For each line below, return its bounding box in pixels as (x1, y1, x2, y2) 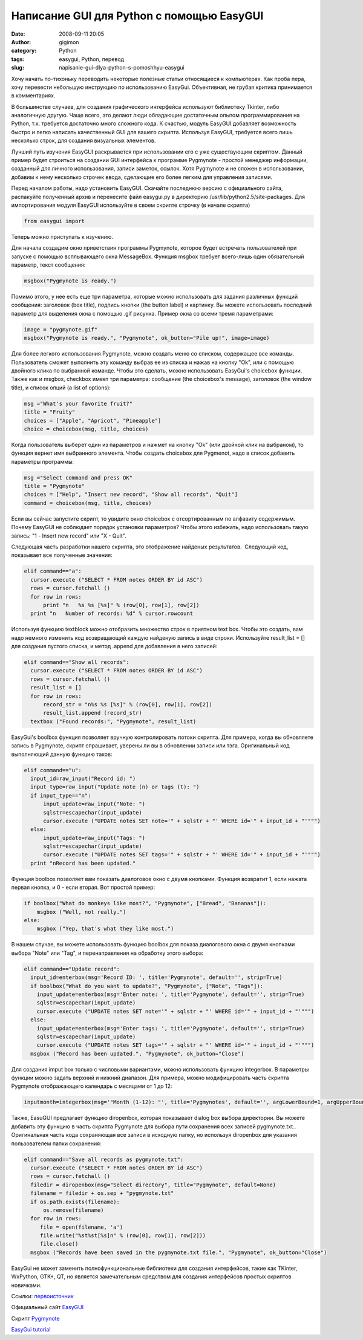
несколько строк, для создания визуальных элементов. (11, 137, 156, 145)
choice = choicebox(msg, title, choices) (24, 425, 149, 432)
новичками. (11, 1281, 42, 1289)
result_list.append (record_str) (43, 709, 142, 717)
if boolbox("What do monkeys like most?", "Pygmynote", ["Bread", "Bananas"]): (24, 900, 267, 907)
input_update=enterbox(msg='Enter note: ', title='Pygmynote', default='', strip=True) (36, 990, 305, 998)
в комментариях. (11, 92, 56, 99)
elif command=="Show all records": (24, 659, 129, 666)
